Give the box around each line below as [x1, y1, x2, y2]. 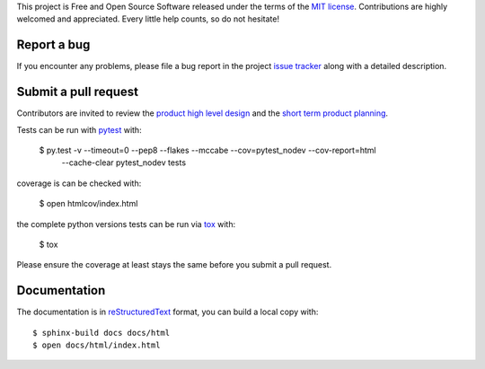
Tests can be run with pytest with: [16, 124, 143, 135]
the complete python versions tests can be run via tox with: [16, 218, 236, 229]
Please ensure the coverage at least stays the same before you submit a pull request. [16, 259, 332, 270]
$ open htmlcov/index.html [39, 198, 138, 209]
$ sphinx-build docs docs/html [32, 328, 171, 338]
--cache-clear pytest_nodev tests [61, 157, 187, 168]
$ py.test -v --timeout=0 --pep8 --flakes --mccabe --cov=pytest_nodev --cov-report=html [39, 145, 376, 155]
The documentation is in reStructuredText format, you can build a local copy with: [16, 306, 319, 318]
